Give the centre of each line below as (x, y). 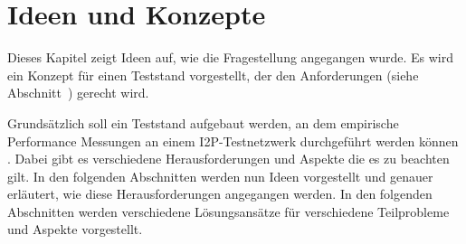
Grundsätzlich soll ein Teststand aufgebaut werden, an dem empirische (203, 122)
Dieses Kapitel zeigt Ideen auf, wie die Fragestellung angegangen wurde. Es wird (230, 57)
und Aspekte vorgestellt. (75, 229)
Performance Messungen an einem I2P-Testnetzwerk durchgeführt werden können (233, 141)
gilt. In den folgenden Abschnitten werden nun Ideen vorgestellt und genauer (220, 176)
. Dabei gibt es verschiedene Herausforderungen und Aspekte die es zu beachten (228, 159)
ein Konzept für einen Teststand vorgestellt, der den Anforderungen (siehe (213, 75)
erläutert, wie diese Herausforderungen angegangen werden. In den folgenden (220, 194)
